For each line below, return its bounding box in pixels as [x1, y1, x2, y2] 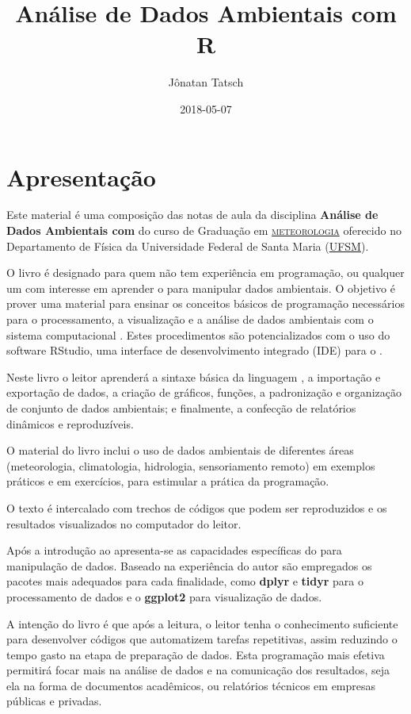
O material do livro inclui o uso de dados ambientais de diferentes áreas [6, 442, 354, 459]
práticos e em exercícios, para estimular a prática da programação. [6, 473, 329, 489]
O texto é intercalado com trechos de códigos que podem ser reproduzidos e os [6, 499, 387, 516]
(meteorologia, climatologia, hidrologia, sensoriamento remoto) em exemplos [6, 457, 375, 474]
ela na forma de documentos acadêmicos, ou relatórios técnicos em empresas [6, 677, 376, 693]
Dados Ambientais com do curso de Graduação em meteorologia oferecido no [6, 222, 401, 239]
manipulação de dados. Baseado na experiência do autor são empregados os [6, 557, 372, 574]
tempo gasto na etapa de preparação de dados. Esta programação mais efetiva [6, 646, 385, 662]
